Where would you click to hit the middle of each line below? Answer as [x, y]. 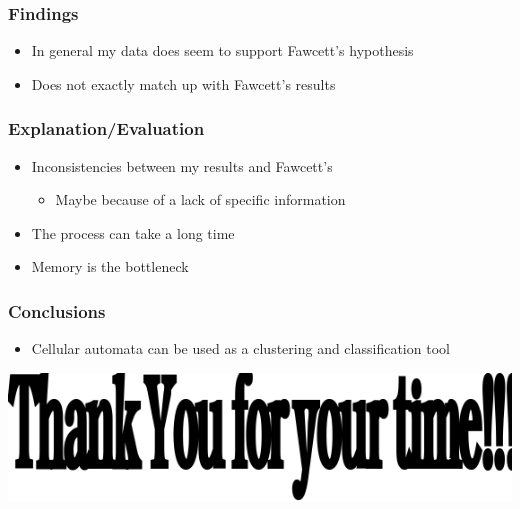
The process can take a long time [133, 232]
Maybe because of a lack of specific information [200, 199]
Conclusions [57, 310]
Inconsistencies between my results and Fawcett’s [182, 165]
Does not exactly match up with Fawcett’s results [183, 83]
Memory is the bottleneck [110, 266]
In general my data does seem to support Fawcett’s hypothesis [222, 50]
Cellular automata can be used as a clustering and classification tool [240, 348]
